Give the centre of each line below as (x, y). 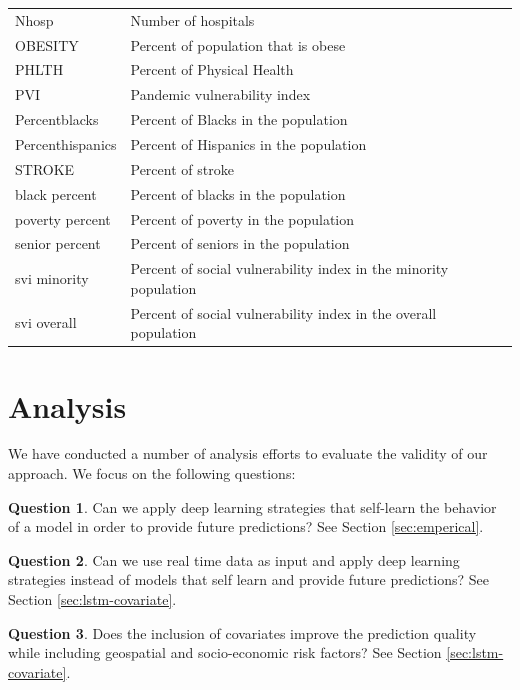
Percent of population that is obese (238, 44)
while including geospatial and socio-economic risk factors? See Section (225, 652)
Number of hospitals (192, 19)
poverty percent (63, 218)
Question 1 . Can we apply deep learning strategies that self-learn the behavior (252, 506)
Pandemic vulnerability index (220, 94)
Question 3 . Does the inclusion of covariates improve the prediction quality (242, 632)
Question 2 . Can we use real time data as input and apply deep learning (234, 559)
